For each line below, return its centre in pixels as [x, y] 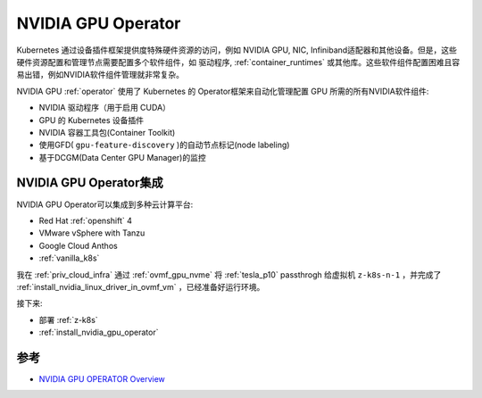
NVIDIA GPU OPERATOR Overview [102, 379]
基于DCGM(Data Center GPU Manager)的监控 [122, 157]
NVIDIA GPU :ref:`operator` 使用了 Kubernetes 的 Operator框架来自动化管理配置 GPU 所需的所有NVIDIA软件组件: [223, 91]
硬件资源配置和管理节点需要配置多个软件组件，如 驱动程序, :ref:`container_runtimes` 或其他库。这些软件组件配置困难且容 [238, 62]
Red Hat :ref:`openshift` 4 [86, 220]
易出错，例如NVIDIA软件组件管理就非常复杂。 [100, 75]
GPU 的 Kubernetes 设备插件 [91, 120]
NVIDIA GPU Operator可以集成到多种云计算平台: [105, 204]
